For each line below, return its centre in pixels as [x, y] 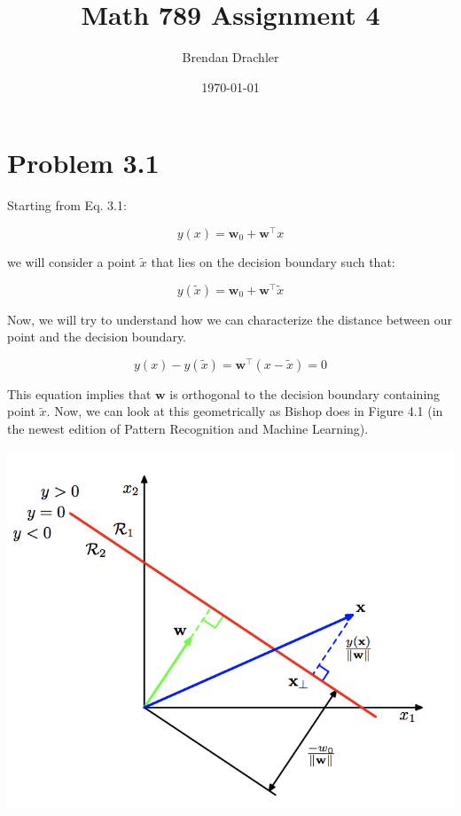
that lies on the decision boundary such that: [273, 261]
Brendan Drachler [230, 57]
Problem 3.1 [83, 163]
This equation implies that [79, 393]
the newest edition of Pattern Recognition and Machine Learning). [188, 429]
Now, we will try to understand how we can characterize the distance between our [230, 319]
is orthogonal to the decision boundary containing [305, 393]
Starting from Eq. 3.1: [67, 205]
